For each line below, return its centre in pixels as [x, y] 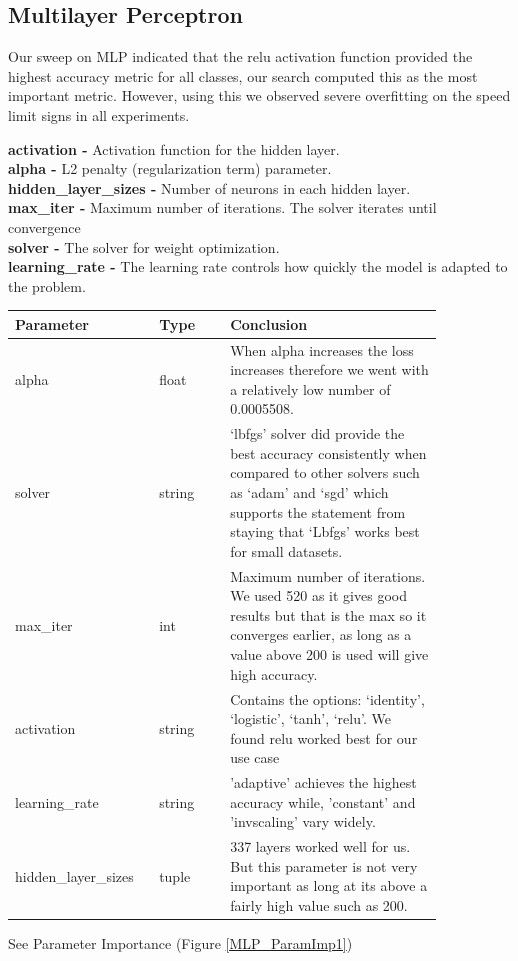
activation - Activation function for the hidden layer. [174, 148]
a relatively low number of [310, 388]
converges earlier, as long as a [321, 634]
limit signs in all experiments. [99, 114]
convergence [44, 226]
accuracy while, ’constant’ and [323, 801]
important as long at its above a [329, 885]
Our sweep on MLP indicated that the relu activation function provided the [240, 56]
